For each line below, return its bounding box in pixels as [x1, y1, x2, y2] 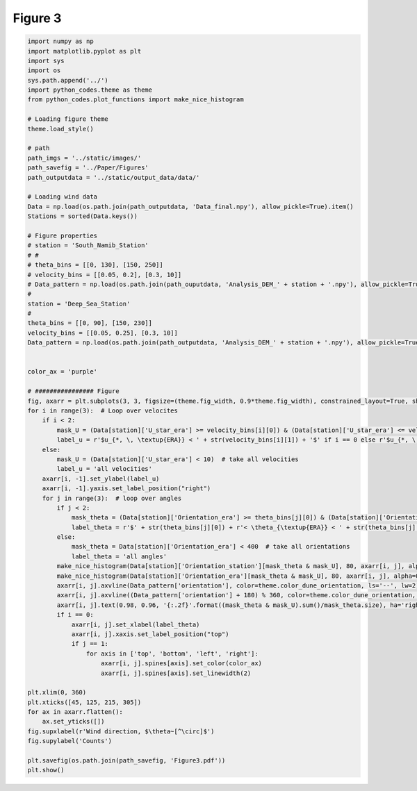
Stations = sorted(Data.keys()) [27, 213, 138, 220]
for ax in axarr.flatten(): [27, 708, 123, 716]
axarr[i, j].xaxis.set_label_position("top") [71, 630, 229, 638]
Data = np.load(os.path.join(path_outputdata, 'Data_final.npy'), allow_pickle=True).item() [27, 202, 354, 210]
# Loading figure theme [27, 115, 109, 123]
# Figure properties [27, 231, 97, 240]
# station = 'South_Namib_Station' [27, 242, 149, 249]
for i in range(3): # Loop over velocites [27, 406, 179, 415]
